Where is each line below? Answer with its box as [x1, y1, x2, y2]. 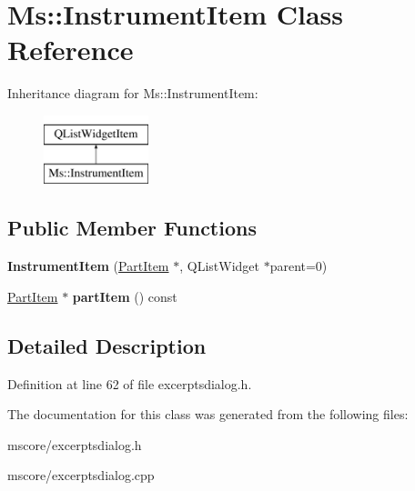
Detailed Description [7, 331, 207, 359]
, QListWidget [179, 256, 259, 276]
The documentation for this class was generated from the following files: [7, 405, 409, 424]
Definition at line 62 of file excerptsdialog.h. [7, 374, 252, 393]
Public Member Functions [7, 214, 257, 242]
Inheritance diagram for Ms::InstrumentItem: [7, 84, 258, 103]
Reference [7, 31, 134, 68]
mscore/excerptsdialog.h [7, 435, 142, 454]
